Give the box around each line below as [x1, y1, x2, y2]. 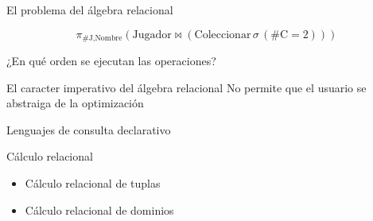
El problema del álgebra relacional [6, 2, 173, 17]
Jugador [132, 29, 172, 41]
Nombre [95, 34, 122, 43]
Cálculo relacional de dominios [25, 201, 174, 218]
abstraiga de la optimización [6, 95, 144, 111]
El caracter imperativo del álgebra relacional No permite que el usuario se [6, 79, 367, 95]
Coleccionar [194, 29, 251, 41]
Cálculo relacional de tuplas [25, 175, 161, 192]
